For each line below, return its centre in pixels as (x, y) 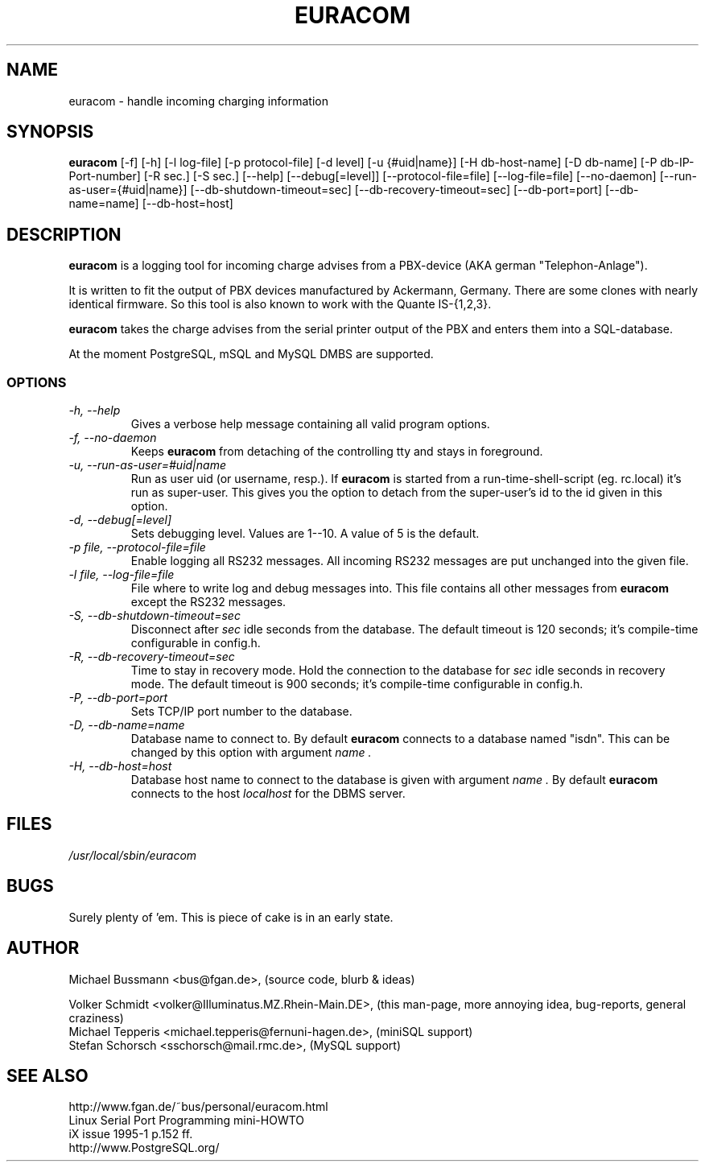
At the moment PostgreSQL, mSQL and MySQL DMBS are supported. (251, 354)
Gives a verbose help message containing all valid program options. (310, 424)
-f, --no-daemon (113, 438)
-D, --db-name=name (127, 725)
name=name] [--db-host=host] (151, 204)
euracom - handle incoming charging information (198, 101)
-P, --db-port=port (118, 698)
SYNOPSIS (50, 132)
